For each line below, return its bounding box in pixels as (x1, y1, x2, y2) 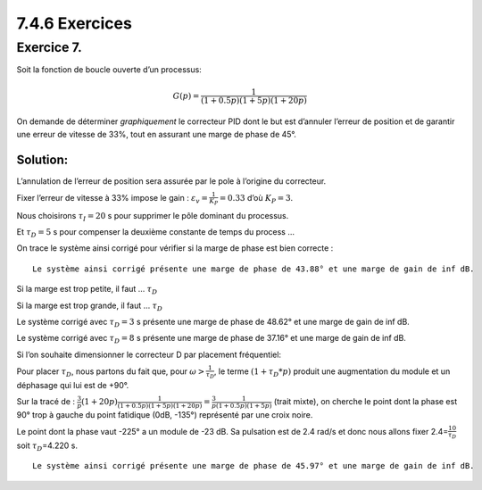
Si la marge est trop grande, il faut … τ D (16, 300, 163, 312)
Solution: (16, 152, 69, 167)
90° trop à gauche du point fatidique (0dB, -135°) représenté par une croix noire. (16, 409, 313, 419)
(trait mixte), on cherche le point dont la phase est (273, 396, 458, 407)
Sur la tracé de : (16, 396, 76, 407)
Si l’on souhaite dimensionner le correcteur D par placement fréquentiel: (16, 349, 281, 360)
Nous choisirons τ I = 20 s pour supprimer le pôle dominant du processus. (16, 210, 289, 223)
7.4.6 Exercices (16, 13, 133, 33)
